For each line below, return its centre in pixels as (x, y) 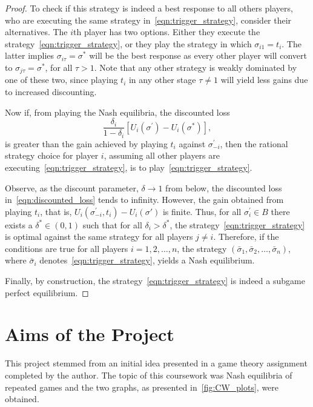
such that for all (112, 224)
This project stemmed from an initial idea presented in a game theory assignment (156, 363)
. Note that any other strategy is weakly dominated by (196, 67)
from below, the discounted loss (224, 187)
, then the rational (254, 143)
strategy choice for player (52, 155)
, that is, (56, 211)
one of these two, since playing (61, 80)
